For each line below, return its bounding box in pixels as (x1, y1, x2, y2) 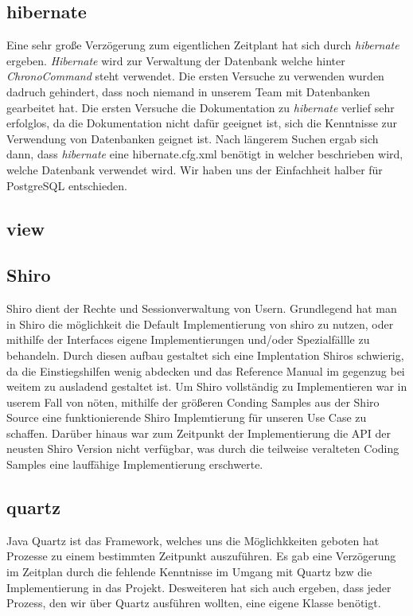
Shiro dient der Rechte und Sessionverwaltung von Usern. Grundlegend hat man (6, 300, 397, 317)
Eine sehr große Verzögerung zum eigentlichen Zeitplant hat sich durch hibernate (6, 37, 399, 53)
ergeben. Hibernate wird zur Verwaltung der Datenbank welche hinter (6, 52, 345, 68)
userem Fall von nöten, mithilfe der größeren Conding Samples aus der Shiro (6, 393, 380, 410)
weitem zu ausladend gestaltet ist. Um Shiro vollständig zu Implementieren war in (6, 378, 407, 395)
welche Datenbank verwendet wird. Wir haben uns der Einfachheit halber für (6, 161, 383, 177)
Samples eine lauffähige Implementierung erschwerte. (6, 456, 263, 473)
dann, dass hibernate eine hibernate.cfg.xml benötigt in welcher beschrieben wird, (6, 146, 403, 162)
